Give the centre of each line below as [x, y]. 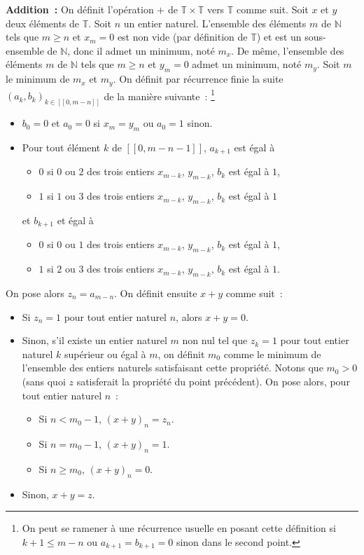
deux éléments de [43, 23]
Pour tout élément [61, 147]
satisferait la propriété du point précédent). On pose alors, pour [213, 381]
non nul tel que [215, 340]
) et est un [279, 37]
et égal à [75, 220]
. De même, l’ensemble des [288, 50]
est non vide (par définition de [182, 37]
